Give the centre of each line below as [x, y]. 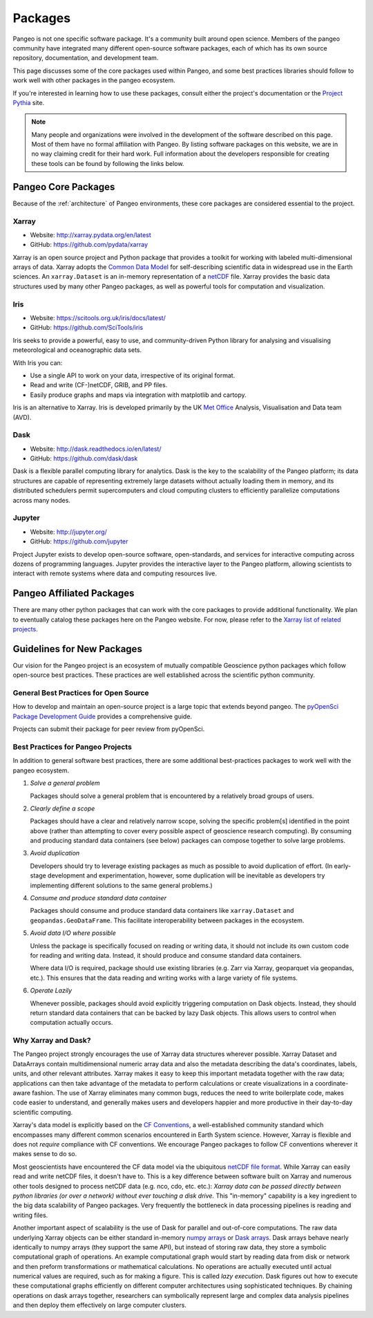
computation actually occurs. [71, 1023]
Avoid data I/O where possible [73, 933]
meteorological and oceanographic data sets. [77, 350]
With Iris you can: [38, 362]
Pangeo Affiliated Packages [74, 594]
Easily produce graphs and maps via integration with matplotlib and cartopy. [138, 395]
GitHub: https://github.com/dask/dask [84, 458]
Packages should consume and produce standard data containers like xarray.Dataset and [162, 911]
